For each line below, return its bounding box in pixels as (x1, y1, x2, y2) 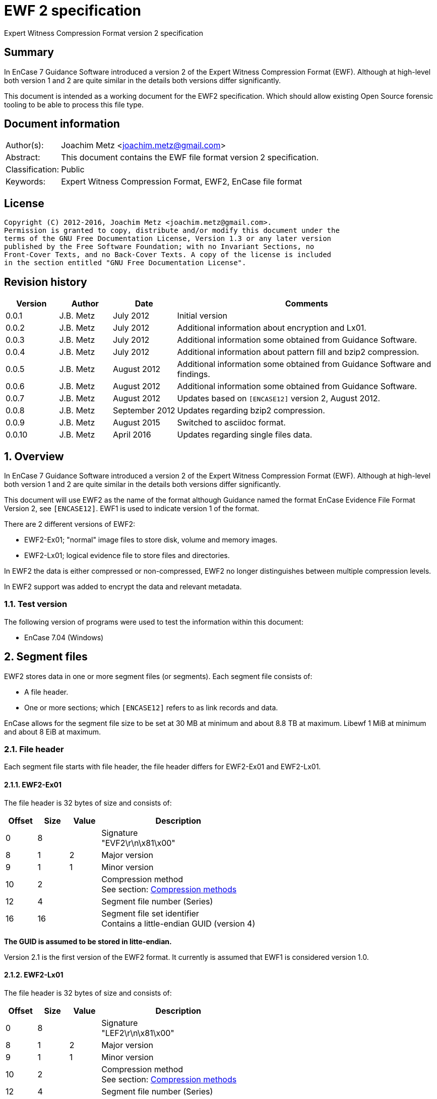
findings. (177, 369, 210, 380)
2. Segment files (4, 650, 88, 663)
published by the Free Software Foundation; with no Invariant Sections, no (4, 242, 315, 251)
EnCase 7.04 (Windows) (24, 633, 104, 642)
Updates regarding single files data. (177, 430, 313, 440)
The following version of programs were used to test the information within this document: (4, 617, 303, 626)
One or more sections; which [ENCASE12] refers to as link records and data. (24, 703, 278, 712)
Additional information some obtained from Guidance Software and (177, 359, 431, 370)
